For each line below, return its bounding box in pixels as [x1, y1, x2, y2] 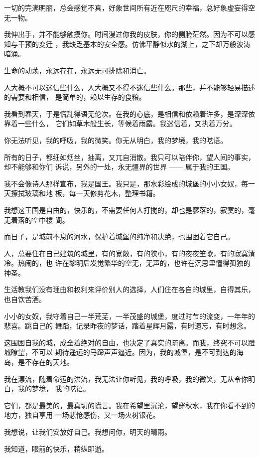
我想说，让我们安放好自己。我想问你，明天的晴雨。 [4, 427, 171, 437]
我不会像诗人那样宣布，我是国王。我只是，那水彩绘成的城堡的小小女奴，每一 [4, 178, 255, 188]
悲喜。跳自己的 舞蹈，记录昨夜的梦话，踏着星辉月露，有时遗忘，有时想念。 [4, 320, 251, 331]
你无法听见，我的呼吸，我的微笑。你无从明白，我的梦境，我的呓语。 [4, 135, 227, 145]
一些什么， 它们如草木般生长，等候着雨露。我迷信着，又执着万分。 [17, 118, 237, 129]
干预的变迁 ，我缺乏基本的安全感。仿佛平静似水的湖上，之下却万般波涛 [17, 38, 251, 49]
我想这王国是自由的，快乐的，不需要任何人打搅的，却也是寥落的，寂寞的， [4, 204, 248, 215]
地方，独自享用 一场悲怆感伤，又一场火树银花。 [4, 410, 160, 420]
